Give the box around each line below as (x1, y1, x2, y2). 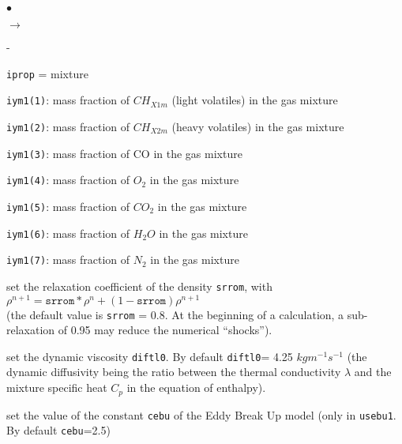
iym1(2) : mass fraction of (6, 118, 130, 134)
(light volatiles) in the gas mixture (171, 92, 338, 108)
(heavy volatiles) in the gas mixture (171, 118, 344, 134)
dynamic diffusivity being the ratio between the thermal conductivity (6, 363, 341, 380)
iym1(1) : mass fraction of (6, 92, 130, 108)
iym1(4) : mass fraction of (6, 171, 130, 188)
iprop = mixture (6, 65, 88, 81)
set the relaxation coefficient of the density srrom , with (6, 277, 272, 294)
